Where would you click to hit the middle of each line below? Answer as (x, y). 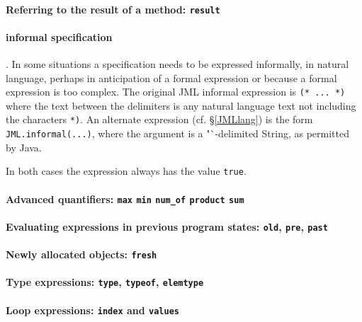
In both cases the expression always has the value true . (126, 171)
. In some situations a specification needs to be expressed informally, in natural (177, 64)
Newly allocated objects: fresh (81, 254)
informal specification (59, 36)
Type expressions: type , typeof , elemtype (105, 282)
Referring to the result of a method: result (113, 9)
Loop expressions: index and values (92, 310)
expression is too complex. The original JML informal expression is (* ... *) (176, 92)
